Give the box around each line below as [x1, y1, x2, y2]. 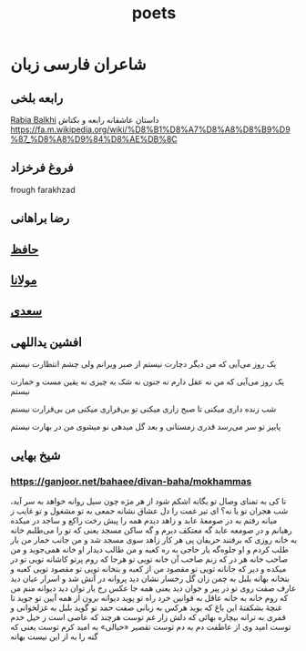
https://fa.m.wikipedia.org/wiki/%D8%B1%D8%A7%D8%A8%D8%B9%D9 [10, 124, 291, 135]
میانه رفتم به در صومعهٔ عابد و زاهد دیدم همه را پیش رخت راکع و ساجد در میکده [10, 514, 278, 525]
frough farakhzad [10, 184, 76, 195]
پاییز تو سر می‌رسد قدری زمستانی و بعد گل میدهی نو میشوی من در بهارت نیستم [10, 422, 281, 432]
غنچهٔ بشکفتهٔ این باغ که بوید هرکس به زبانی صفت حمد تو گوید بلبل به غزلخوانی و [10, 602, 282, 613]
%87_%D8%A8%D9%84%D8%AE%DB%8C [10, 134, 178, 144]
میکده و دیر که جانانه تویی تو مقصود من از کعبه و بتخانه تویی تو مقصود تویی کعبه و [10, 563, 287, 574]
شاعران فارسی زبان [10, 54, 147, 75]
